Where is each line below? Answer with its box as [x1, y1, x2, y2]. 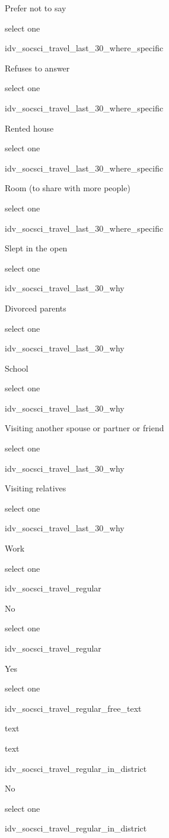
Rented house [5, 122, 54, 134]
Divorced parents [5, 301, 66, 314]
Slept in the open [5, 242, 68, 254]
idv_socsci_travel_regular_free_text [5, 702, 142, 714]
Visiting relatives [5, 482, 66, 494]
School [5, 362, 28, 374]
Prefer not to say [5, 2, 66, 14]
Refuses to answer [5, 61, 70, 74]
